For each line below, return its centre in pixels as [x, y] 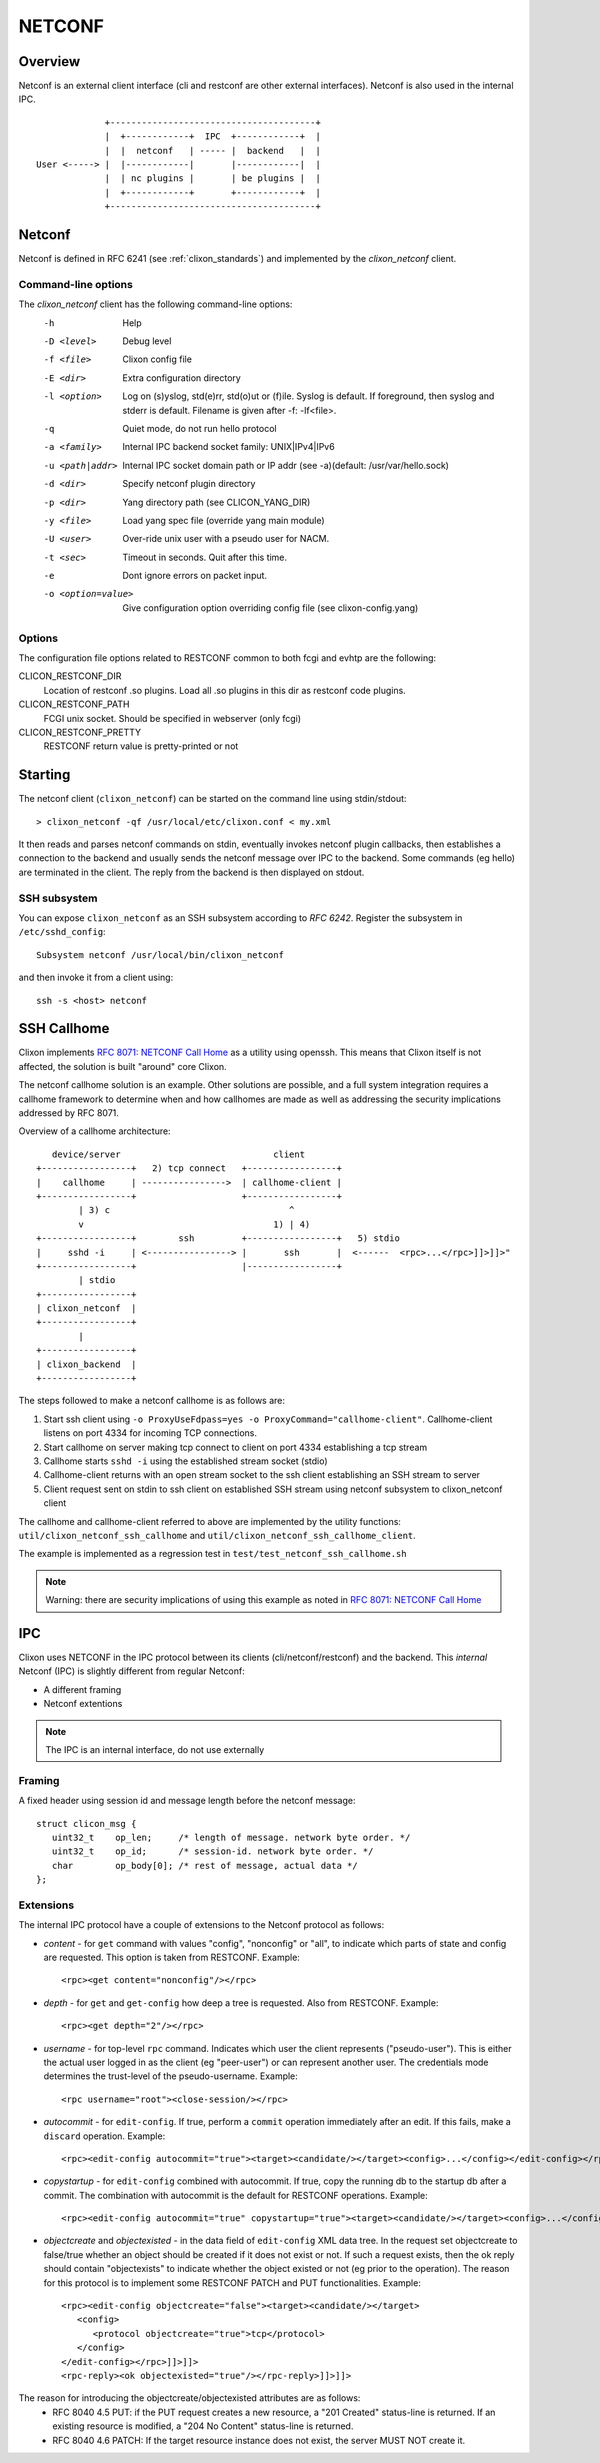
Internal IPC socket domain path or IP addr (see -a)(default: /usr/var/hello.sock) [286, 465]
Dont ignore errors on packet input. [195, 576]
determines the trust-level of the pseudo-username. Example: [171, 2076]
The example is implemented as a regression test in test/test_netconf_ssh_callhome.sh [212, 1554]
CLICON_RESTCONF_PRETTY [80, 732]
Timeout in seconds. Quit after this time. [205, 557]
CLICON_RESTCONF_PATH [74, 704]
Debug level [147, 341]
